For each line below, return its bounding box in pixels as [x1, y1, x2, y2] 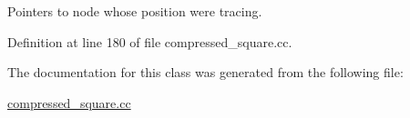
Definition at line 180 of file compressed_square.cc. [7, 32, 292, 51]
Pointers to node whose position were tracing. [7, 2, 262, 20]
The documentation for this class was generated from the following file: [7, 63, 404, 82]
